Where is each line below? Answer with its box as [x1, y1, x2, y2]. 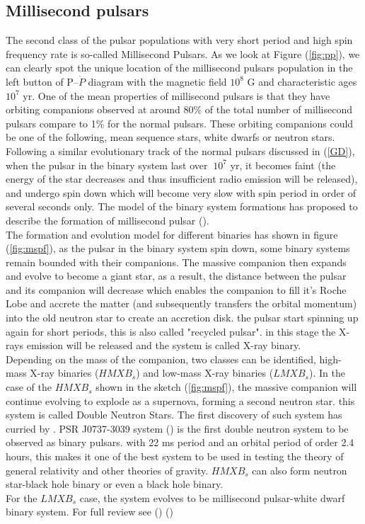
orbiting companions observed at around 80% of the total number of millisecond [6, 102, 353, 117]
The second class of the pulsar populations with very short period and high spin [6, 33, 353, 47]
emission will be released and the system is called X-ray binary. [26, 338, 301, 353]
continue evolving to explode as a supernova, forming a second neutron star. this [6, 393, 355, 408]
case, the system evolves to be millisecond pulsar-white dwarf [79, 490, 345, 505]
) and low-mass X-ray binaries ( [136, 365, 274, 380]
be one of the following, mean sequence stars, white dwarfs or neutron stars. [6, 130, 335, 144]
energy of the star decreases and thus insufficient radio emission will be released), [6, 171, 358, 186]
